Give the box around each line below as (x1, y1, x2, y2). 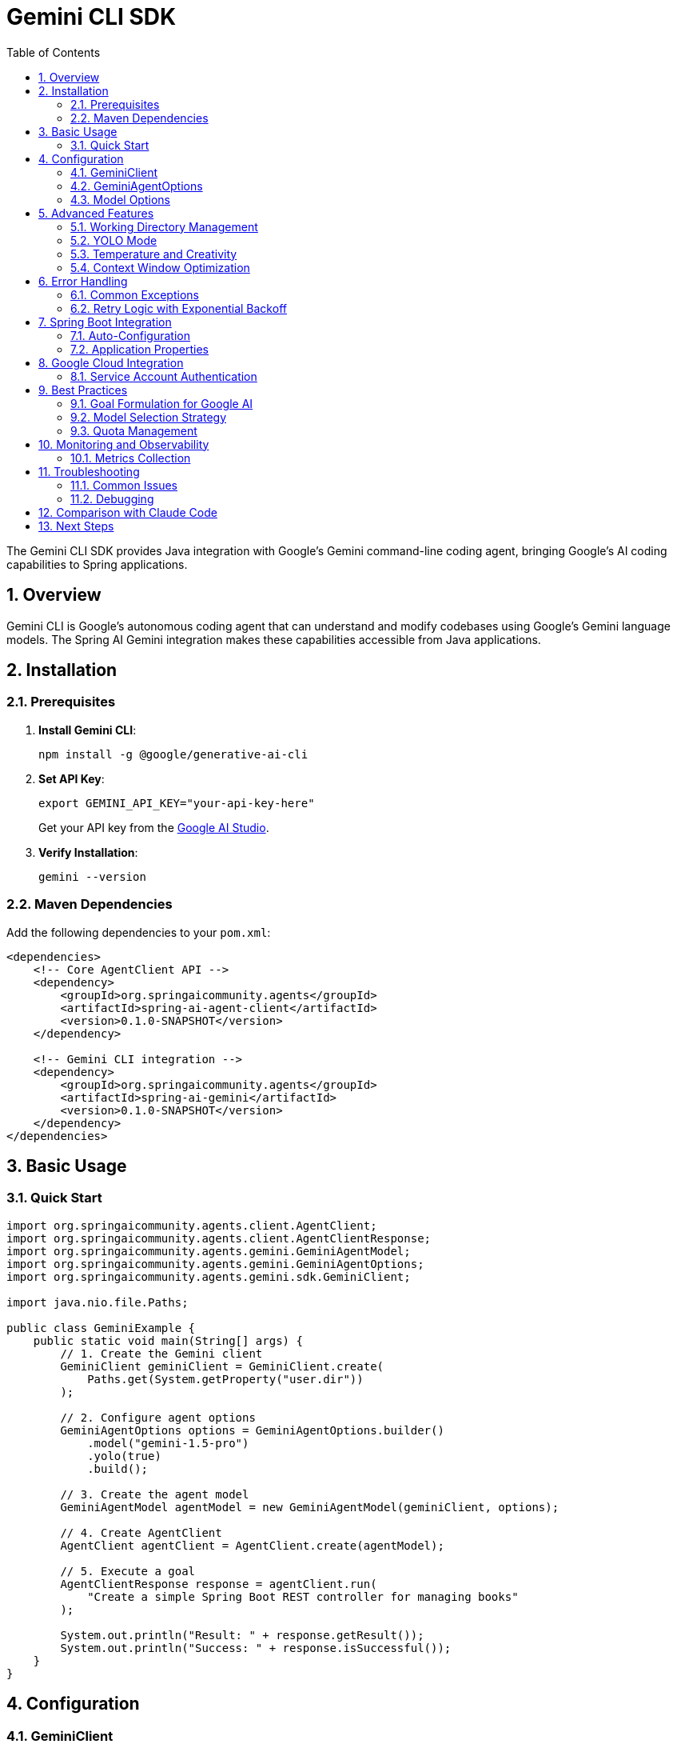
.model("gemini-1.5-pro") (87, 1436, 249, 1450)
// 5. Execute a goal (60, 1564, 196, 1578)
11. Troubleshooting (38, 464, 140, 478)
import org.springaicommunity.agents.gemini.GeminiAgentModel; (6, 1244, 411, 1258)
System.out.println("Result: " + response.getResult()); (60, 1628, 424, 1642)
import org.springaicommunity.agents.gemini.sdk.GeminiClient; (6, 1270, 411, 1283)
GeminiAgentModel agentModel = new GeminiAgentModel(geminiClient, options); (60, 1500, 560, 1514)
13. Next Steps (38, 518, 114, 533)
